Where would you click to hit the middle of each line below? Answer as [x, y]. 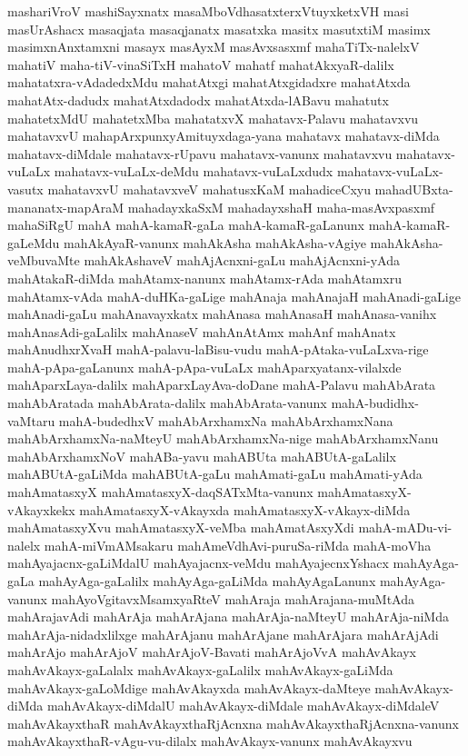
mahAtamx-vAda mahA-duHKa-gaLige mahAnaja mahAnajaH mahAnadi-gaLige [234, 296]
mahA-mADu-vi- [405, 527]
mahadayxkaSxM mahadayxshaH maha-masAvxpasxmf [281, 207]
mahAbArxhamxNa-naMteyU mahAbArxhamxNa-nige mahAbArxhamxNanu [223, 438]
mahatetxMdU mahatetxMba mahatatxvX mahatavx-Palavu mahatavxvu [213, 118]
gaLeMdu [34, 242]
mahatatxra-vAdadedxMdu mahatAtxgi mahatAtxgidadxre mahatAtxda [209, 82]
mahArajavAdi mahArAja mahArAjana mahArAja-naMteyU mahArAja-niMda [228, 617]
